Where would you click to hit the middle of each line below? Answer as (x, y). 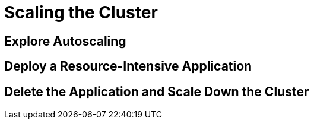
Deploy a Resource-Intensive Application (128, 66)
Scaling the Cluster (81, 12)
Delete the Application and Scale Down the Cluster (157, 91)
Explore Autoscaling (65, 41)
